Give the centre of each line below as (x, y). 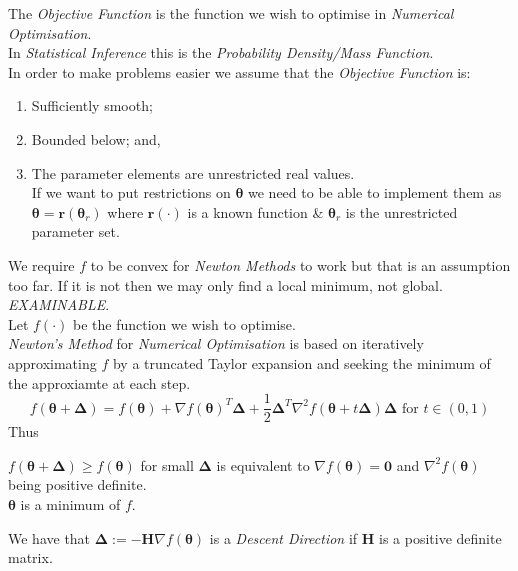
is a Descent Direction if (283, 537)
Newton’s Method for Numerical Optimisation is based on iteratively (216, 343)
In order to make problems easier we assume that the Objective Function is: (239, 71)
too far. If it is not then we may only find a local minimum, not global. (225, 284)
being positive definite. (77, 484)
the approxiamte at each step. (99, 382)
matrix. (30, 557)
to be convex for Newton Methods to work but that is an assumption (300, 264)
